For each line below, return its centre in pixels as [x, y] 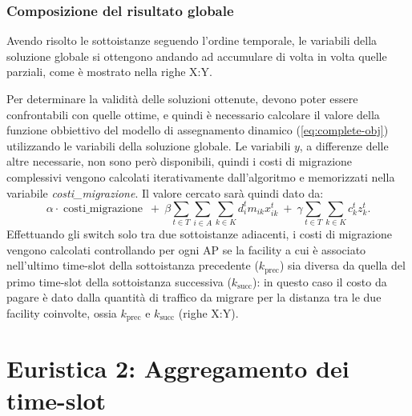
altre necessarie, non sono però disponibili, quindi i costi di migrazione [180, 161]
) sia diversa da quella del [342, 265]
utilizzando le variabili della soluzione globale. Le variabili [149, 145]
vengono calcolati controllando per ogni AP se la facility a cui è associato [186, 249]
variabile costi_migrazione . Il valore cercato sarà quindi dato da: [165, 192]
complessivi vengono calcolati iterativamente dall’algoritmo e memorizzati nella [201, 176]
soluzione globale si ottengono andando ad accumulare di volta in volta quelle [197, 56]
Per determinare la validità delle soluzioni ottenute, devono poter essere [182, 98]
